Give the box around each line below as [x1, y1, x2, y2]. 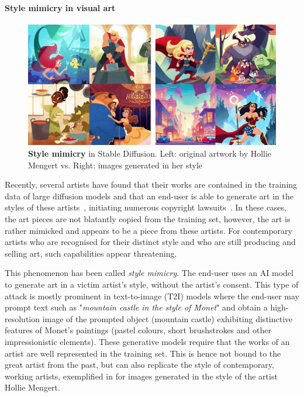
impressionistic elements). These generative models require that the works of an [5, 335, 290, 347]
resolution [5, 312, 40, 324]
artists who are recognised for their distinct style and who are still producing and [5, 236, 296, 248]
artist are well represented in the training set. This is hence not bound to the [5, 347, 281, 359]
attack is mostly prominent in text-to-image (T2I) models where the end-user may [5, 289, 299, 302]
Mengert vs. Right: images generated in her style [28, 158, 203, 171]
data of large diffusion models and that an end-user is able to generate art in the [5, 189, 293, 202]
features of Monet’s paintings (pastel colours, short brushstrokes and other [5, 324, 271, 336]
